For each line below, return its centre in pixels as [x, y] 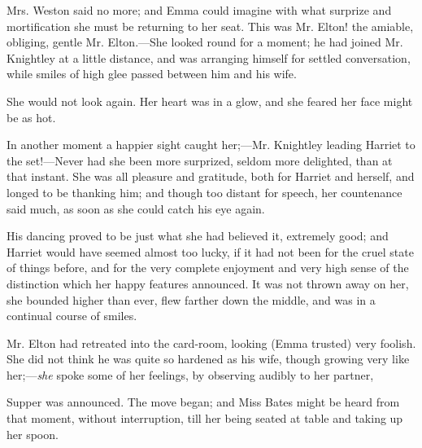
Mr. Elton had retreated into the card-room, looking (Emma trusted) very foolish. [211, 343]
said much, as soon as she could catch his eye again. [136, 208]
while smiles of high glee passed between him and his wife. [152, 74]
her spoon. [33, 434]
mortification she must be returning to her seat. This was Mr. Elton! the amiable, [210, 26]
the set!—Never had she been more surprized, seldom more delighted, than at [200, 160]
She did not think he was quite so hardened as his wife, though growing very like [208, 359]
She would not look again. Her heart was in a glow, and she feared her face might [210, 101]
